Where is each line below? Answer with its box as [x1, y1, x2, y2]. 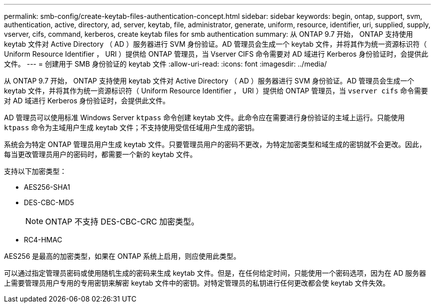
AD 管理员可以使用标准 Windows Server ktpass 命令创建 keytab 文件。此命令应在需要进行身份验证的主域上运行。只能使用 [4, 113, 405, 122]
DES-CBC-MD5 [24, 198, 74, 207]
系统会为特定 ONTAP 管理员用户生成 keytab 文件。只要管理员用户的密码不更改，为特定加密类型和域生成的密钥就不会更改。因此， [4, 140, 426, 149]
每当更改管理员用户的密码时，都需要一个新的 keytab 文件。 [4, 150, 197, 158]
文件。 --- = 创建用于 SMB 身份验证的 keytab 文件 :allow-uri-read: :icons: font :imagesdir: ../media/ [4, 60, 327, 68]
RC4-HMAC [24, 235, 63, 244]
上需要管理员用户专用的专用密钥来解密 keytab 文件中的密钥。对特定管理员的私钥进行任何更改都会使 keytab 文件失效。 [4, 279, 390, 287]
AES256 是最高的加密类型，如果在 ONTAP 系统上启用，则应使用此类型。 [4, 252, 241, 260]
